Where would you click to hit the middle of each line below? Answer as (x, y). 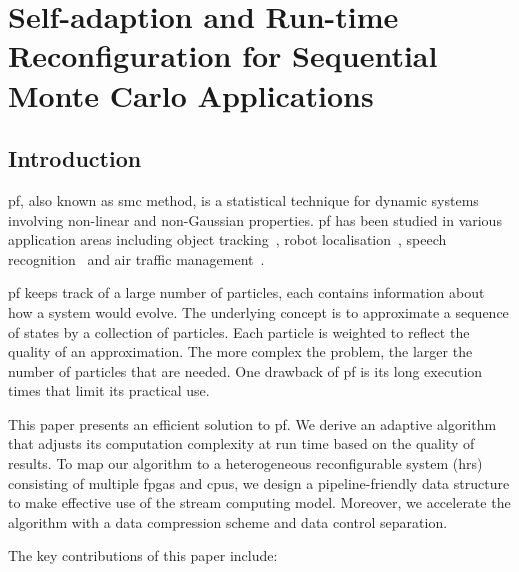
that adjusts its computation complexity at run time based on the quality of (241, 443)
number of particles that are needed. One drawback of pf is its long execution (245, 370)
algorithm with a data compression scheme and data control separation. (228, 521)
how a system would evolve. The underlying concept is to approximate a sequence (258, 311)
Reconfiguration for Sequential (223, 55)
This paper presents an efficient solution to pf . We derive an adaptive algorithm (252, 423)
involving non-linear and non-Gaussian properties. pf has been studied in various (255, 219)
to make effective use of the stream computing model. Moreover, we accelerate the (259, 502)
